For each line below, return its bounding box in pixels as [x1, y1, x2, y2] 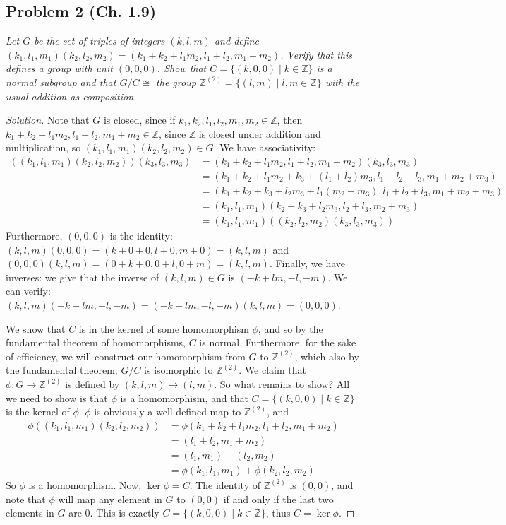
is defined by [65, 377, 120, 391]
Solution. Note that [6, 112, 90, 127]
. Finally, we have [269, 256, 346, 271]
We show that [6, 321, 66, 336]
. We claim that [239, 362, 306, 377]
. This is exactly [90, 505, 159, 520]
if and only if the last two [223, 491, 334, 506]
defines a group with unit [6, 61, 113, 76]
